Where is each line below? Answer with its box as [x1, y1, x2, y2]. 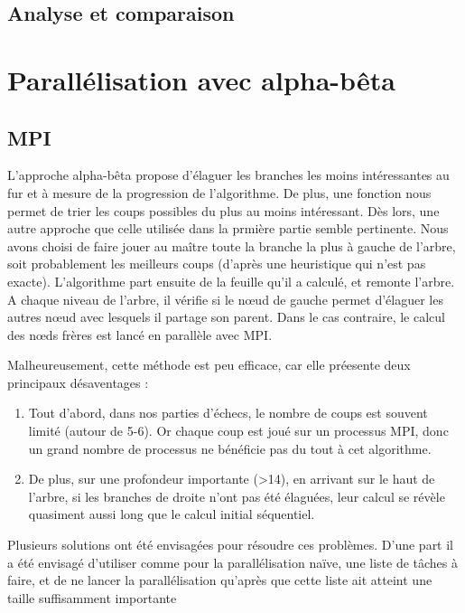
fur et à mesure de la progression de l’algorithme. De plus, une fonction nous [7, 183, 432, 202]
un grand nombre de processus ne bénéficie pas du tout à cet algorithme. [28, 439, 432, 457]
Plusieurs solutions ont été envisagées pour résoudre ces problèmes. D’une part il [7, 535, 454, 554]
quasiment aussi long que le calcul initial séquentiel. [28, 505, 315, 523]
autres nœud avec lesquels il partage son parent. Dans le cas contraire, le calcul [7, 307, 445, 326]
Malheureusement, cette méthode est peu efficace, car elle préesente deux [7, 355, 411, 374]
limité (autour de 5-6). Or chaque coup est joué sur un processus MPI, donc [28, 421, 449, 440]
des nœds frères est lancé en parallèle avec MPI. [7, 325, 273, 344]
